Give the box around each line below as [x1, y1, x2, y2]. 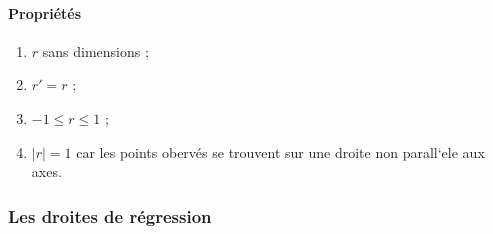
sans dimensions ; [42, 40, 149, 61]
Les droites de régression [8, 203, 212, 228]
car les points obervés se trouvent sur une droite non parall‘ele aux [76, 141, 485, 162]
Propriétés [8, 2, 82, 23]
